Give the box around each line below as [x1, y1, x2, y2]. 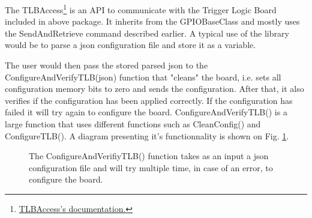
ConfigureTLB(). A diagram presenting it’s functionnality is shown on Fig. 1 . [5, 129, 289, 142]
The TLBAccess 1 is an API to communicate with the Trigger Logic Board [5, 2, 277, 16]
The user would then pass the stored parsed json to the [5, 59, 208, 71]
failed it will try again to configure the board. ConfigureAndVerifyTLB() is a [5, 106, 287, 118]
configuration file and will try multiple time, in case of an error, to [29, 161, 273, 174]
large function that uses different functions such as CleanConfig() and [5, 118, 261, 130]
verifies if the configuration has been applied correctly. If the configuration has [5, 94, 293, 106]
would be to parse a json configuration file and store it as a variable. [5, 38, 256, 51]
